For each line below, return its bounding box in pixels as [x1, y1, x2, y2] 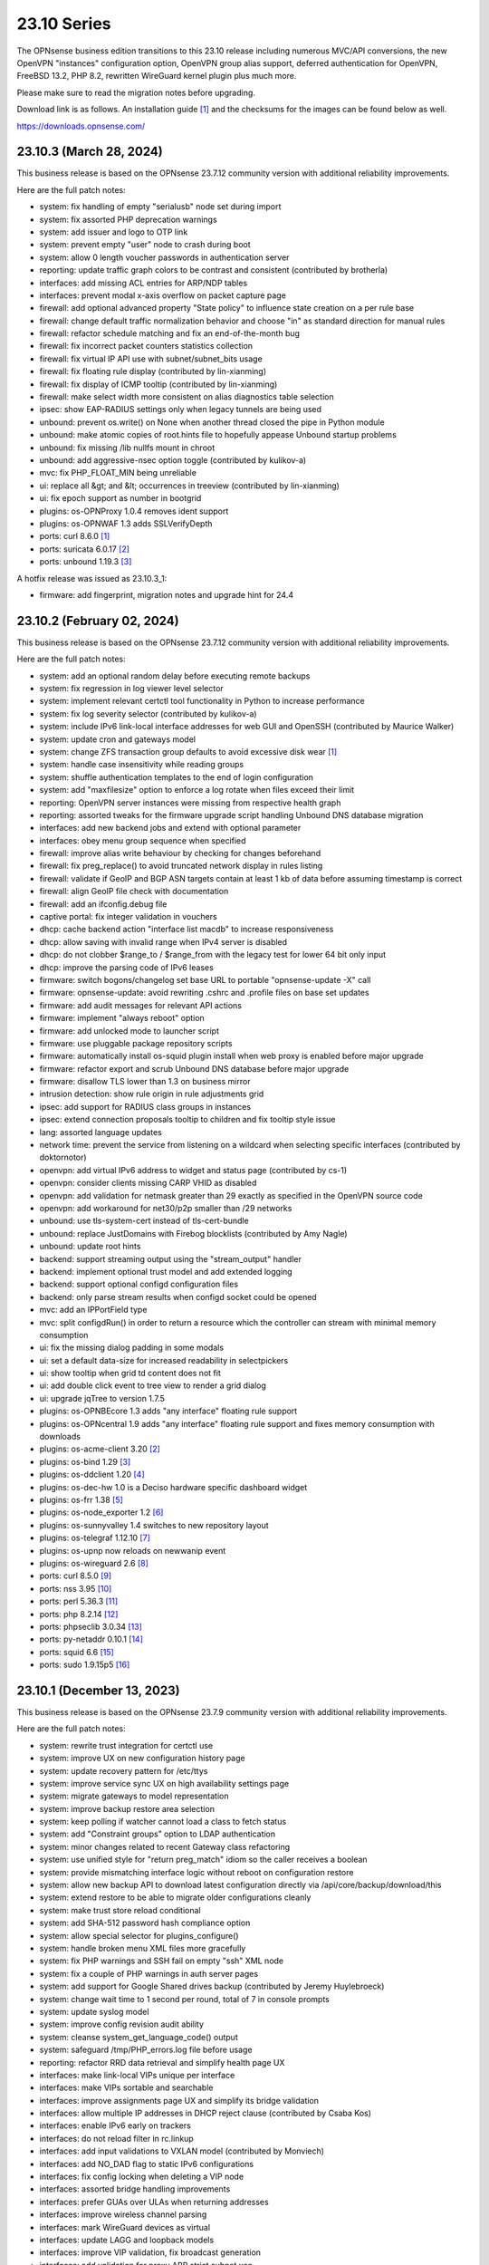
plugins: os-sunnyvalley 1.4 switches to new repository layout [39, 1519, 269, 1530]
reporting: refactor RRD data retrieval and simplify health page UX [39, 2057, 285, 2067]
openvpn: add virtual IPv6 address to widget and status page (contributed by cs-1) [39, 1164, 348, 1175]
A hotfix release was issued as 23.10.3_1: [16, 573, 168, 583]
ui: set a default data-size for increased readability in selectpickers [39, 1354, 289, 1365]
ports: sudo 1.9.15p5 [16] [39, 1659, 130, 1671]
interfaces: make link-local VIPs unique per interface [39, 2069, 235, 2080]
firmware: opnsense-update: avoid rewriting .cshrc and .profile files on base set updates [39, 988, 370, 998]
